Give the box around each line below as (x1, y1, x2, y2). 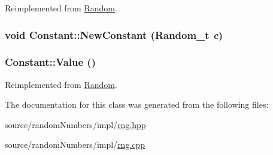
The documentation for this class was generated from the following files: (5, 98, 269, 111)
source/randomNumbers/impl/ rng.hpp (5, 118, 146, 130)
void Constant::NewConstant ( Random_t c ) (5, 27, 223, 42)
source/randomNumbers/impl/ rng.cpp (5, 138, 145, 151)
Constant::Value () (5, 54, 96, 69)
